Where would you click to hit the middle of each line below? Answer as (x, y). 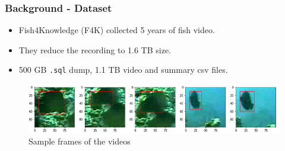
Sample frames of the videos (80, 141)
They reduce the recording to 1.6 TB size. (95, 49)
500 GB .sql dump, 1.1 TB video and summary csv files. (123, 70)
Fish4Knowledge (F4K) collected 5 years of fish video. (117, 30)
